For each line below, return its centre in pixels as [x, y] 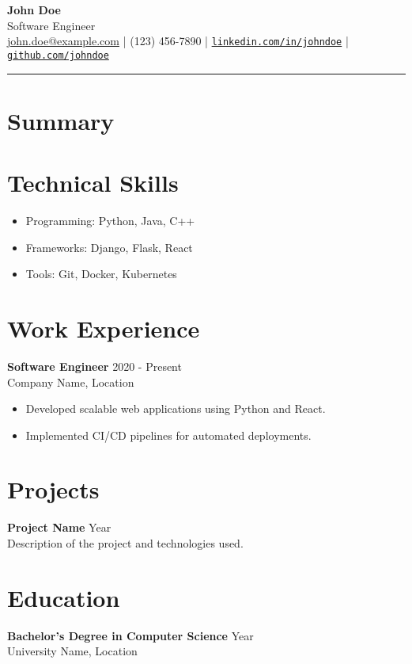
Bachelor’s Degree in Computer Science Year [130, 635]
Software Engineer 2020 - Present [94, 366]
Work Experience [104, 328]
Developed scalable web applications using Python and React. [176, 408]
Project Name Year [59, 527]
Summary [61, 120]
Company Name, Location [71, 382]
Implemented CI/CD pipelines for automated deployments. [168, 435]
